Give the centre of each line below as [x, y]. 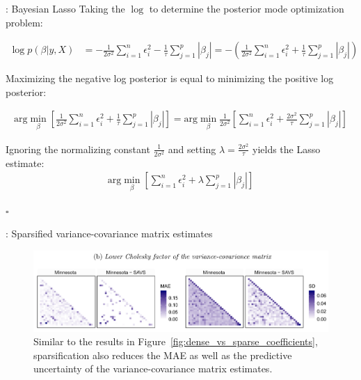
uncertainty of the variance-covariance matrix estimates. [153, 369]
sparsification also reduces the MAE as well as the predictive [163, 355]
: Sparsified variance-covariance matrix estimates [109, 233]
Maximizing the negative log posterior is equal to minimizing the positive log [170, 78]
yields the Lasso [286, 149]
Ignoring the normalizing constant [78, 149]
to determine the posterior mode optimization [247, 8]
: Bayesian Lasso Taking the [65, 8]
